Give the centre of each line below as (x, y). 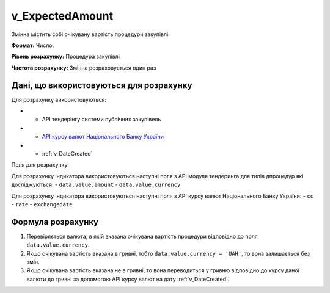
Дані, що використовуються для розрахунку (102, 85)
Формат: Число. (33, 45)
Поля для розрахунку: (40, 165)
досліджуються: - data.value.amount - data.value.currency (96, 185)
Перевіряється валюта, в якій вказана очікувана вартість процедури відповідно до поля (142, 236)
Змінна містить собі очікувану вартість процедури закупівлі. (91, 34)
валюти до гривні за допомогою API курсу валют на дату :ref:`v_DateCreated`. (128, 279)
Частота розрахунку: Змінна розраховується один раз (84, 68)
